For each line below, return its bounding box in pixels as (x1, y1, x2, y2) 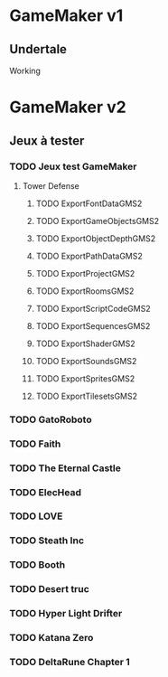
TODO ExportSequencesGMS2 (35, 320, 151, 331)
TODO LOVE (9, 510, 63, 522)
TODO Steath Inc (9, 534, 84, 547)
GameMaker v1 (9, 5, 124, 26)
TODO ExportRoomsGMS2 (35, 286, 135, 296)
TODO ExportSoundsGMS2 (35, 355, 137, 366)
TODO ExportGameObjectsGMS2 (35, 215, 160, 226)
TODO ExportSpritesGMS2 (35, 372, 135, 384)
